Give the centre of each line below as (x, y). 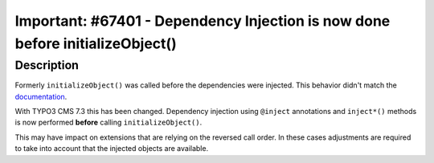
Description (47, 65)
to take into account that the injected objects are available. (112, 149)
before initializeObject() (96, 43)
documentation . (41, 96)
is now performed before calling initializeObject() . (108, 122)
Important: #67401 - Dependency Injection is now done (203, 21)
